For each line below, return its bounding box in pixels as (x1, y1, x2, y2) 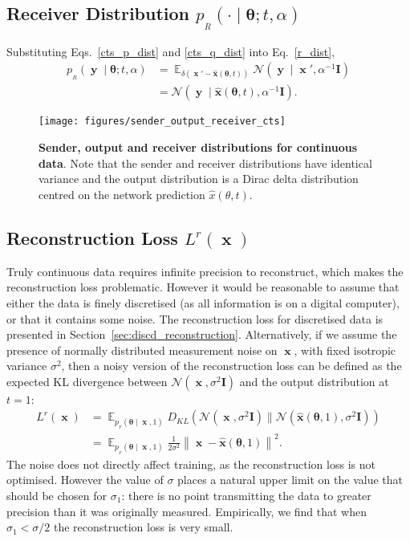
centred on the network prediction (39, 185, 205, 202)
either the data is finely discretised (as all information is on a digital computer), (6, 294, 400, 311)
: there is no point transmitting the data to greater (121, 486, 371, 503)
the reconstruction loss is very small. (54, 519, 233, 535)
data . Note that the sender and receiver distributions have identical (39, 154, 372, 171)
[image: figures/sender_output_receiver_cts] (39, 116, 286, 128)
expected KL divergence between (6, 372, 168, 389)
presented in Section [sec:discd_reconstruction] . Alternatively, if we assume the (6, 326, 397, 343)
